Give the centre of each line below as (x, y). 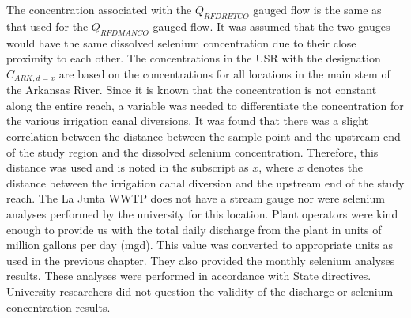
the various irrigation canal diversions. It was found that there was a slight (187, 121)
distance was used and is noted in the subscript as (128, 167)
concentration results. (58, 307)
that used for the (47, 26)
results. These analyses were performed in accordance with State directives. (189, 276)
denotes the (336, 167)
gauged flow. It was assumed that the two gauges (271, 26)
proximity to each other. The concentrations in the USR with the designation (194, 58)
